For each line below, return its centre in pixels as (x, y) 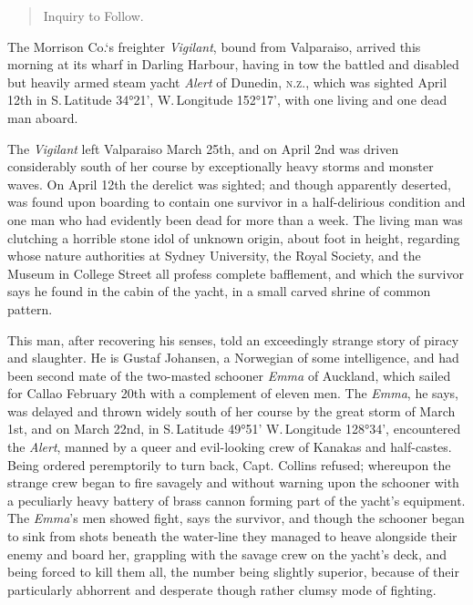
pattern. (30, 308)
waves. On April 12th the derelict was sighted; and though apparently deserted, (229, 184)
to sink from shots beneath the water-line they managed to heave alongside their (232, 536)
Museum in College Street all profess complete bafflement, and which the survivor (236, 273)
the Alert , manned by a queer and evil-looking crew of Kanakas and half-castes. (230, 447)
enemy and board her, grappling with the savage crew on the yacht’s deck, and (227, 554)
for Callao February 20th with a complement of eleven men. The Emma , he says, (233, 393)
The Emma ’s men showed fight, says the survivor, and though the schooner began (236, 518)
